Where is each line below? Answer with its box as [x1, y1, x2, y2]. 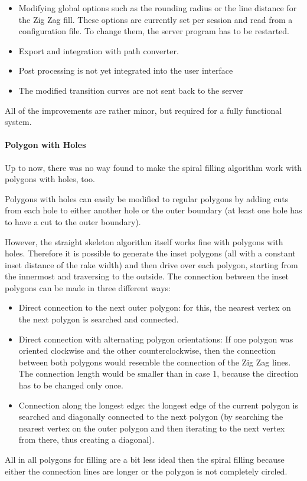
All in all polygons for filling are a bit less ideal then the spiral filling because [5, 453, 285, 466]
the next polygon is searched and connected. [18, 313, 179, 325]
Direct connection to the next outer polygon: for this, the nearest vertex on [18, 301, 291, 314]
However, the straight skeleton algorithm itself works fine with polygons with [5, 235, 283, 248]
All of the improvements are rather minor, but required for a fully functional [5, 104, 282, 116]
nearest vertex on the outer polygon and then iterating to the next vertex [18, 421, 285, 434]
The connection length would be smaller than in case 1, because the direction [18, 367, 299, 380]
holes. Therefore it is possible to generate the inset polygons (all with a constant [5, 247, 296, 259]
